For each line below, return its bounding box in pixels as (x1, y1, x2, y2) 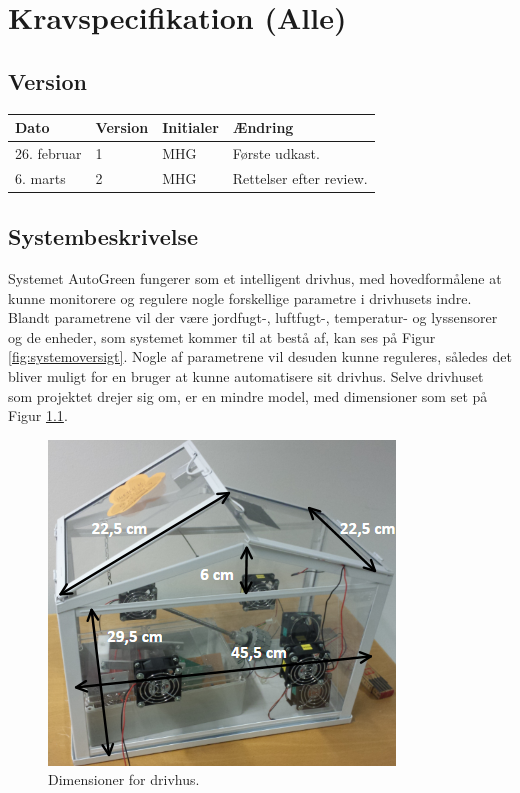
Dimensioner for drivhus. (48, 769, 200, 790)
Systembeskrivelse (8, 221, 199, 252)
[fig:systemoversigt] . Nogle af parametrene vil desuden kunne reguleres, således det (8, 346, 512, 367)
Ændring (232, 117, 294, 138)
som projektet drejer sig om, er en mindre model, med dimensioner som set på (8, 385, 488, 406)
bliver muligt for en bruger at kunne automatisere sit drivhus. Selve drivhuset (8, 366, 484, 387)
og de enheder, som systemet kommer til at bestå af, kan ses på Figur (8, 326, 436, 347)
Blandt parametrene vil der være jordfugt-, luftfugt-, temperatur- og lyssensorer (8, 307, 498, 328)
